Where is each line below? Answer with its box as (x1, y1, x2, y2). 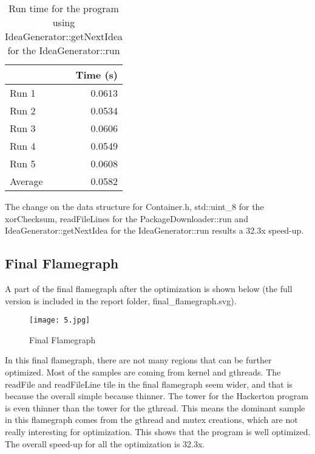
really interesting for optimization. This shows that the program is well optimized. (5, 425, 311, 438)
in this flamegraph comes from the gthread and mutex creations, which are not (5, 413, 298, 426)
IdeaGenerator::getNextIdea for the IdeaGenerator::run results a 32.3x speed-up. (5, 224, 304, 237)
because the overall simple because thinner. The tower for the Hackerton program (5, 389, 308, 402)
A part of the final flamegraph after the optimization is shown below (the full (5, 282, 293, 295)
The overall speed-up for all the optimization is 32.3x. (5, 437, 205, 450)
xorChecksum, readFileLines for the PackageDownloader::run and (5, 212, 248, 225)
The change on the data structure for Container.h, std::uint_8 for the (5, 200, 264, 212)
